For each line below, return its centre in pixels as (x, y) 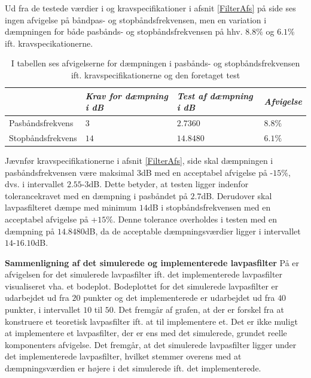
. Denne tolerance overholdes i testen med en (195, 219)
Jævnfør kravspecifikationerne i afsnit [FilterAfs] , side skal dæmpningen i (139, 160)
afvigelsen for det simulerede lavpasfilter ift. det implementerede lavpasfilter (144, 274)
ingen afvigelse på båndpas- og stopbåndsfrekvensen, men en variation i (136, 19)
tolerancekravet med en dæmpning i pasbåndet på (96, 195)
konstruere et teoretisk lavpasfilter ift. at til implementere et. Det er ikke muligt (151, 321)
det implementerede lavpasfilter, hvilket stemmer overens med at (123, 356)
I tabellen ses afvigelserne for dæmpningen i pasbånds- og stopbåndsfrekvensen (155, 63)
